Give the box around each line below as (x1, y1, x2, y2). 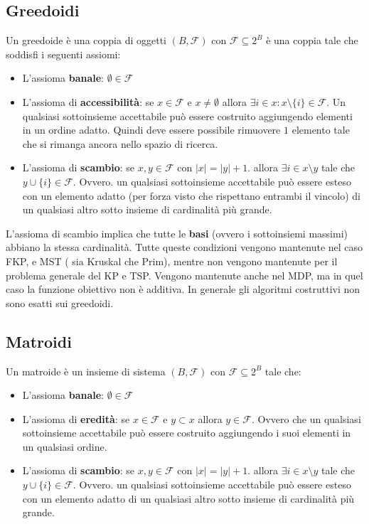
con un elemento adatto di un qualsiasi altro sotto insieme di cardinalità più (22, 491, 355, 506)
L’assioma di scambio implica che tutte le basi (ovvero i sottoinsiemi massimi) (6, 225, 348, 240)
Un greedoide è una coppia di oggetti (6, 33, 166, 48)
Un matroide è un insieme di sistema (6, 363, 166, 378)
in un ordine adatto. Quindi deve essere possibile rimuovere (22, 122, 281, 137)
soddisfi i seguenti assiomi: (6, 46, 121, 61)
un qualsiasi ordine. (22, 439, 107, 454)
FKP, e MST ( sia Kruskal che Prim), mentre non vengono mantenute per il (6, 253, 338, 268)
